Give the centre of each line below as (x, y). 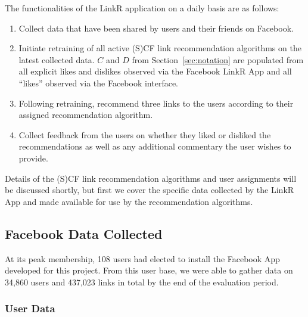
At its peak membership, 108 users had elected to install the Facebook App (142, 258)
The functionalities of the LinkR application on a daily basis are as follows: (142, 8)
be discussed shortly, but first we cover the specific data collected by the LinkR (150, 190)
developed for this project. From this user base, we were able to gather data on (149, 270)
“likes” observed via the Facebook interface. (98, 83)
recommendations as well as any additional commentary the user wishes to (155, 146)
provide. (33, 158)
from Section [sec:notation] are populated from (218, 59)
